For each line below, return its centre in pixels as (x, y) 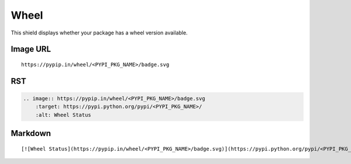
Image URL (31, 49)
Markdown (31, 133)
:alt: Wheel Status (63, 115)
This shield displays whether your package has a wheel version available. (99, 33)
